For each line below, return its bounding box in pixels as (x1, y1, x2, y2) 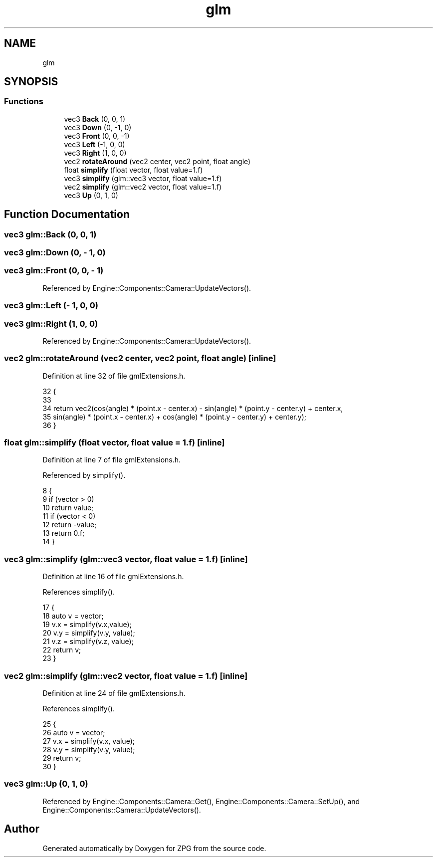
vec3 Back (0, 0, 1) (64, 114, 126, 123)
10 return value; (42, 503, 94, 512)
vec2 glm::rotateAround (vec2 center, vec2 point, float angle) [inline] (4, 353, 276, 364)
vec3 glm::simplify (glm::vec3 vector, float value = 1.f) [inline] (4, 554, 248, 564)
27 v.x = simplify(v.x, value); (42, 736, 135, 745)
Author (4, 823, 39, 836)
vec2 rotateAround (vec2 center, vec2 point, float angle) (64, 157, 251, 166)
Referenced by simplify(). (42, 471, 126, 480)
